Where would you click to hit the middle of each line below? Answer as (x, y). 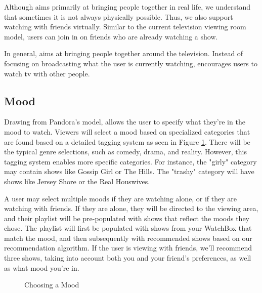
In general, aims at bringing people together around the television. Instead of (124, 53)
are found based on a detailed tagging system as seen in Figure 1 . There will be (127, 141)
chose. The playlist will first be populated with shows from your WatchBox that (128, 228)
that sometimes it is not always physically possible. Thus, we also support (119, 16)
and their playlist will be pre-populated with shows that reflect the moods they (127, 218)
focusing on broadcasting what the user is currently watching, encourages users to (131, 63)
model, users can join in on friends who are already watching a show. (111, 36)
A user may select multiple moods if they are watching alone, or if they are (121, 198)
